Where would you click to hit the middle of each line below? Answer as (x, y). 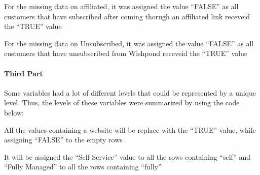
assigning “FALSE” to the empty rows (63, 140)
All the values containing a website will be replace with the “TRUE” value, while (130, 129)
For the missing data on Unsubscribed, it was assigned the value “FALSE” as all (129, 43)
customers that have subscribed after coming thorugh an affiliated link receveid (127, 16)
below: (14, 112)
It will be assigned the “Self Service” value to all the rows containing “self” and (127, 156)
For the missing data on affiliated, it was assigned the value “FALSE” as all (121, 6)
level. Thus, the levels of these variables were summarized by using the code (122, 103)
